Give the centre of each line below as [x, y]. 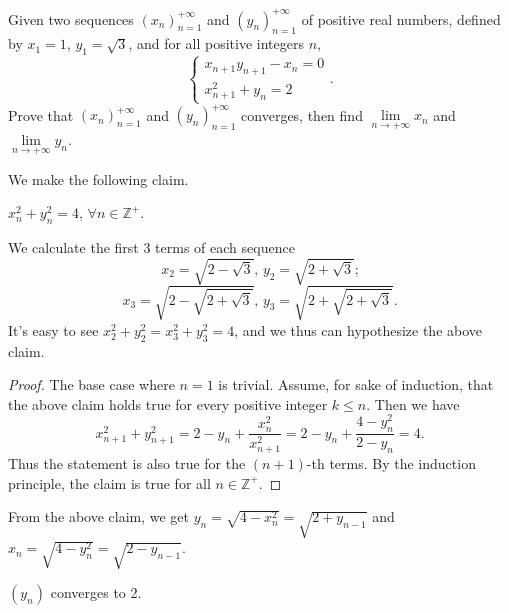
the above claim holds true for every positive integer [168, 403]
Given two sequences [71, 18]
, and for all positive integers [216, 43]
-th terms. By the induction [391, 463]
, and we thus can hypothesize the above [358, 329]
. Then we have [413, 403]
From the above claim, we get [99, 516]
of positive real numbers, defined [401, 18]
